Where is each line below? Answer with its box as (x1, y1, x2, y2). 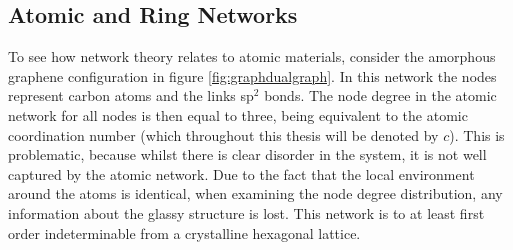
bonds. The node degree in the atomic (264, 85, 497, 106)
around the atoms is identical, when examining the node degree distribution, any (8, 183, 503, 204)
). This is (449, 124, 505, 145)
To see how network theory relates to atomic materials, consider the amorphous (8, 46, 496, 67)
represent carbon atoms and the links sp (8, 85, 254, 106)
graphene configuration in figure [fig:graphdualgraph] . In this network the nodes (8, 65, 497, 86)
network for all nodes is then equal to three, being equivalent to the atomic (8, 104, 468, 125)
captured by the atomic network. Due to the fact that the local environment (8, 163, 475, 184)
